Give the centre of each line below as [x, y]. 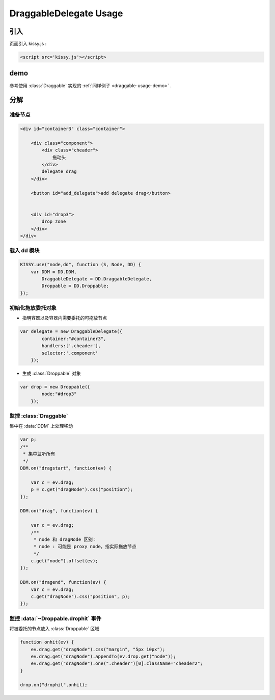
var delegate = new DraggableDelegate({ [71, 332]
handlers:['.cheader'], [71, 346]
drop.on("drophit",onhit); [54, 685]
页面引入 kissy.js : [28, 44]
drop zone [54, 222]
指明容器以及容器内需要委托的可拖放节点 [64, 318]
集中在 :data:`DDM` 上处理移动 [41, 426]
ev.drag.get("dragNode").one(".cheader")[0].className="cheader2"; [117, 664]
